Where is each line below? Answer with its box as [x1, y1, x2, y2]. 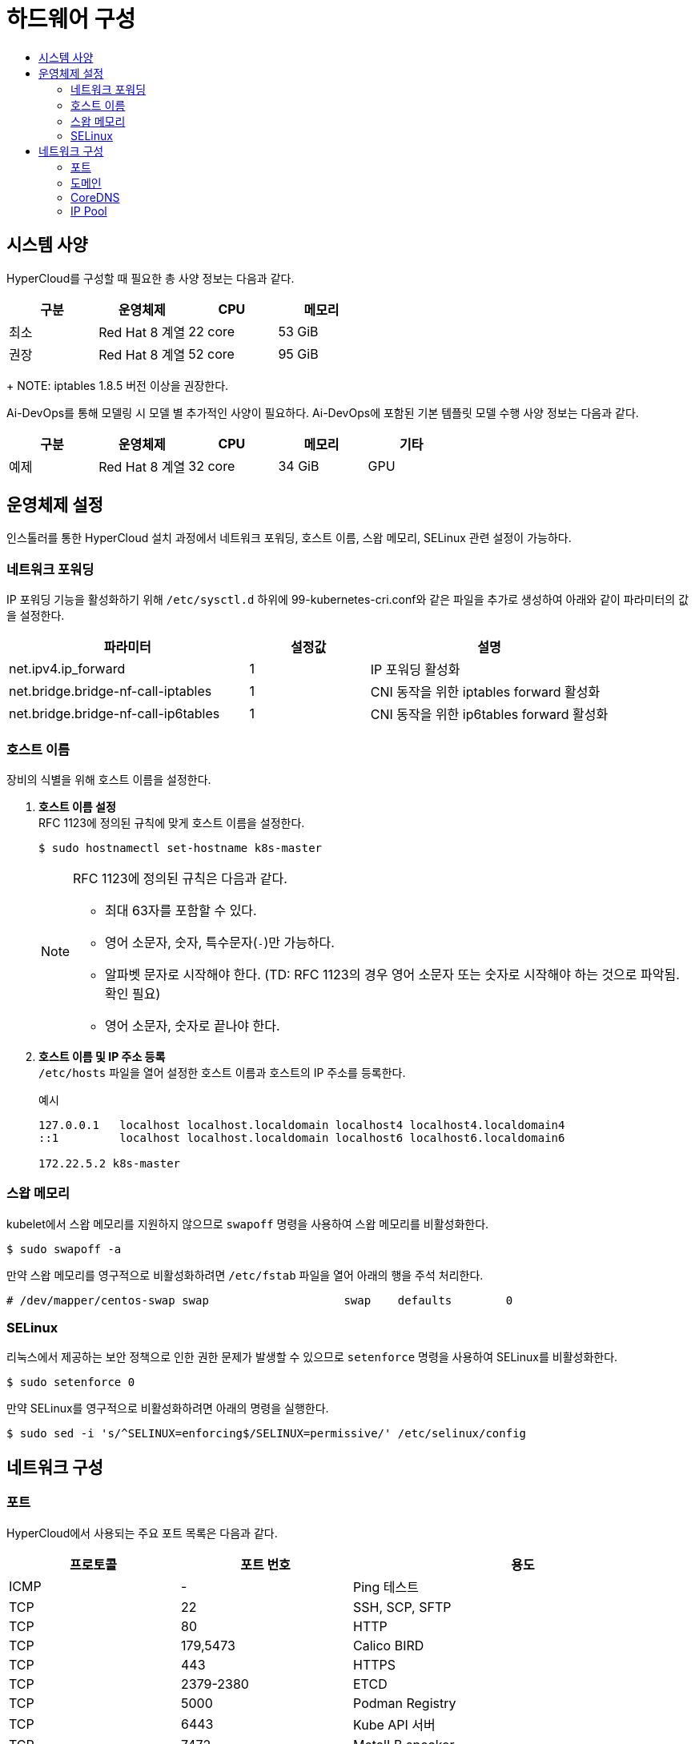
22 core [188, 323, 235, 340]
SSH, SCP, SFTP [353, 1598, 452, 1615]
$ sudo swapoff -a [6, 1242, 122, 1256]
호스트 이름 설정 [38, 799, 116, 814]
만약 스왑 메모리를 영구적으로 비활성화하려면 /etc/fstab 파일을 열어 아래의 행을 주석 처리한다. [6, 1268, 484, 1282]
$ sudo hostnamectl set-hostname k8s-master [38, 841, 323, 854]
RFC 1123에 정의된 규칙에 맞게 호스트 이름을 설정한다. [38, 815, 305, 830]
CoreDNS [70, 190, 120, 204]
